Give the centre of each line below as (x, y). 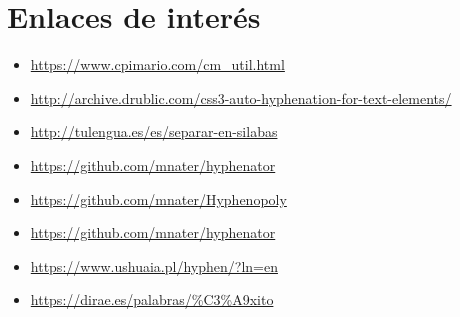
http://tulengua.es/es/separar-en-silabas (154, 131)
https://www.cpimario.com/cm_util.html (157, 64)
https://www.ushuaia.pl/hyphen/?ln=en (154, 265)
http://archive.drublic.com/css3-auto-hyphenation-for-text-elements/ (241, 97)
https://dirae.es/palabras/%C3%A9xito (152, 299)
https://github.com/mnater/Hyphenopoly (158, 198)
